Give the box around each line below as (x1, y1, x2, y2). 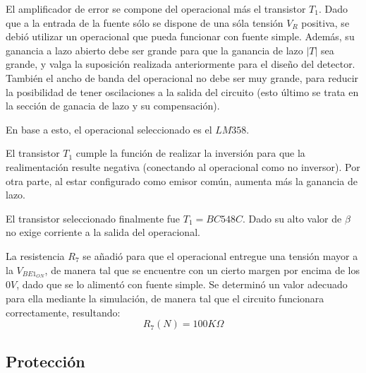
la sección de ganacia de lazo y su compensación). (6, 98, 220, 113)
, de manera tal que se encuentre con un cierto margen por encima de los (44, 262, 360, 277)
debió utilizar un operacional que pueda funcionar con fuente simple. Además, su (6, 29, 355, 44)
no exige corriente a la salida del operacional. (6, 225, 200, 239)
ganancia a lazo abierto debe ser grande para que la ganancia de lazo (6, 42, 303, 57)
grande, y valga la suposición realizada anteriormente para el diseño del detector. (6, 57, 355, 71)
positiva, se (301, 15, 350, 30)
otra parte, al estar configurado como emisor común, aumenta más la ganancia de (6, 173, 358, 188)
